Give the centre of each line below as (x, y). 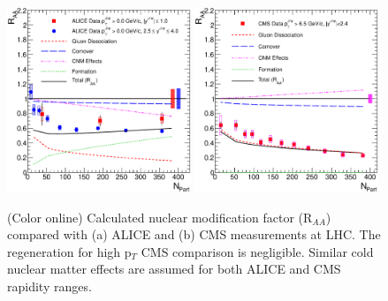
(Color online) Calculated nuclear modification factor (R (160, 217)
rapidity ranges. (49, 286)
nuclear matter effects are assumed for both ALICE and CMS (174, 269)
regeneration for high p (69, 251)
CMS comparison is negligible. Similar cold (257, 251)
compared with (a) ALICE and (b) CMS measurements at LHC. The (194, 234)
